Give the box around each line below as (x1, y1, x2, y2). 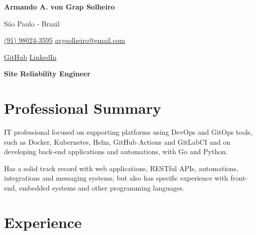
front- (230, 173, 248, 183)
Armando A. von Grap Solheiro (4, 1, 115, 11)
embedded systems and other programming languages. (19, 183, 185, 193)
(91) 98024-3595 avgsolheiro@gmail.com (4, 35, 125, 45)
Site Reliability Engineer (4, 68, 91, 79)
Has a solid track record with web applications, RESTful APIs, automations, (4, 163, 239, 173)
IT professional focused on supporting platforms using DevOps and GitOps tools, (4, 127, 253, 137)
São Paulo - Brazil (4, 18, 60, 28)
